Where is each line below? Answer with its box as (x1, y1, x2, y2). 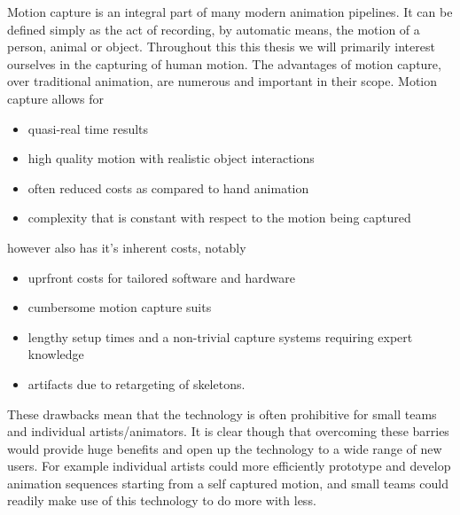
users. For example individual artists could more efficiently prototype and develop (7, 456, 451, 475)
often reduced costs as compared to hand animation (27, 178, 309, 197)
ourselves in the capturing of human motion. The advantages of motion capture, (7, 54, 441, 73)
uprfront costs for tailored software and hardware (27, 268, 295, 286)
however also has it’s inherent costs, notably (7, 238, 246, 256)
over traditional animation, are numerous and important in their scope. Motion (7, 72, 438, 90)
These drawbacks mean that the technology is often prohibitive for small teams (7, 404, 437, 423)
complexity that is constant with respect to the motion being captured (27, 208, 411, 227)
